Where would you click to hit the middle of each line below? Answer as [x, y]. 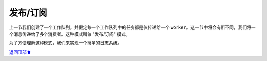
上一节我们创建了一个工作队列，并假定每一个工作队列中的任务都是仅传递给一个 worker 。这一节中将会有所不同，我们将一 [132, 27]
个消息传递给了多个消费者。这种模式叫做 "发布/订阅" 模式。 [69, 34]
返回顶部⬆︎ [20, 52]
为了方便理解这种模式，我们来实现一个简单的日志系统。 [66, 43]
